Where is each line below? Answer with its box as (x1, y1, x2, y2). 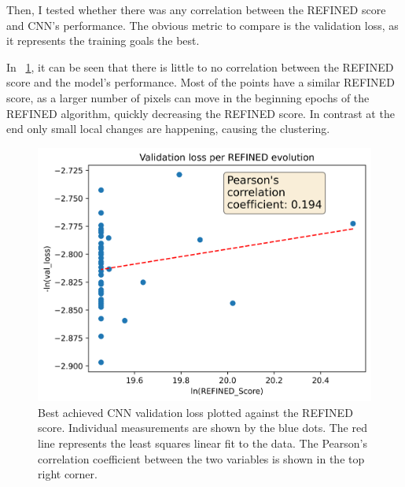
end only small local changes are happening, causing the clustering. (6, 120, 330, 137)
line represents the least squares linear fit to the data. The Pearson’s (38, 434, 367, 451)
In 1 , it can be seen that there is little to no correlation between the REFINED (6, 58, 394, 75)
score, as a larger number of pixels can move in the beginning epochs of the (6, 89, 370, 105)
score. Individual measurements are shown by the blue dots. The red (38, 419, 367, 436)
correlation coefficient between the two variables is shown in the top (38, 450, 365, 467)
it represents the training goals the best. (6, 32, 200, 49)
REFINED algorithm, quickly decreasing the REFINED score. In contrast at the (6, 105, 395, 121)
